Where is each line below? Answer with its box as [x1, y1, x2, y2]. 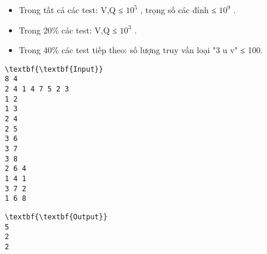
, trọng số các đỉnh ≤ [140, 4, 216, 16]
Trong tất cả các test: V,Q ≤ [19, 4, 124, 16]
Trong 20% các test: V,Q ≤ [19, 23, 117, 36]
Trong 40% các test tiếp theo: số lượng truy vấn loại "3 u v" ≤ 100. [19, 44, 263, 56]
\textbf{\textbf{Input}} [5, 65, 103, 74]
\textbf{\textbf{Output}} [5, 212, 108, 221]
